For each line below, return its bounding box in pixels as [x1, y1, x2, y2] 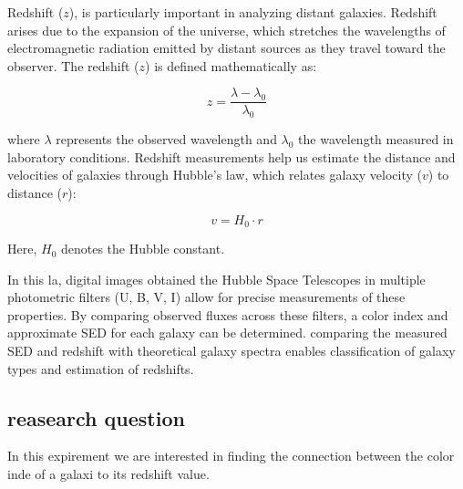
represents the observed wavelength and [56, 130, 277, 149]
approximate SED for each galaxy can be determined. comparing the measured [7, 323, 448, 342]
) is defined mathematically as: [145, 56, 317, 75]
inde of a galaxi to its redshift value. [7, 464, 210, 484]
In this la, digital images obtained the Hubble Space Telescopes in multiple [7, 269, 426, 288]
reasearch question [7, 403, 185, 432]
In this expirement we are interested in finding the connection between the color [7, 446, 455, 465]
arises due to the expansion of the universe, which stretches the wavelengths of [7, 20, 446, 39]
